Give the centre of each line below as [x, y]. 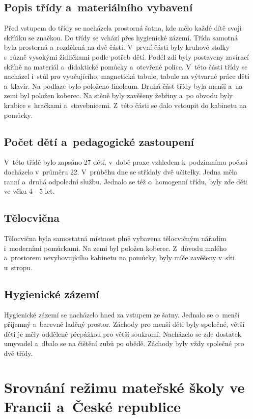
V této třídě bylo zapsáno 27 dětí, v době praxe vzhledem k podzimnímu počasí [126, 162]
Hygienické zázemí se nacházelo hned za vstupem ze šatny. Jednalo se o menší [122, 314]
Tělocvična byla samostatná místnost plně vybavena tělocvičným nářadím [115, 238]
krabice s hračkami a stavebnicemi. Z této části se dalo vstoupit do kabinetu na [125, 105]
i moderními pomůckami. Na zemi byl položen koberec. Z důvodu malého [115, 248]
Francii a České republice [92, 406]
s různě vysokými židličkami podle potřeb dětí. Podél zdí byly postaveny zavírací [126, 56]
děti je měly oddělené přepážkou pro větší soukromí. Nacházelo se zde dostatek [123, 333]
